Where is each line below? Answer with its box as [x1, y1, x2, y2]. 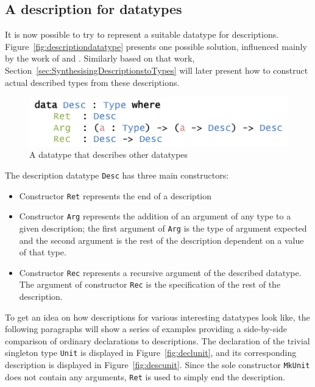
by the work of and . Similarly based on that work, [5, 52, 195, 65]
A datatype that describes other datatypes [29, 148, 188, 161]
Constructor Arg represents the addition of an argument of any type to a [19, 210, 291, 222]
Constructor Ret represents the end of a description [19, 189, 212, 202]
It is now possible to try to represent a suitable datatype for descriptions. [5, 28, 279, 41]
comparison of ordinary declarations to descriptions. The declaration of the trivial [5, 334, 310, 347]
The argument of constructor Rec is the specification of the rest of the [19, 278, 281, 291]
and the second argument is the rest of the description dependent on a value [19, 233, 304, 246]
